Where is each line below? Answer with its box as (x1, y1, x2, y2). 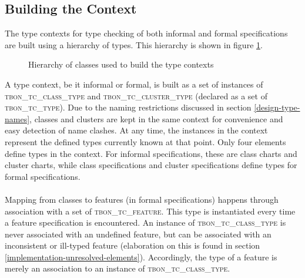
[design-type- (254, 101, 300, 113)
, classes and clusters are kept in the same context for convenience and (29, 112, 283, 125)
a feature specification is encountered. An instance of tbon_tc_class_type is (5, 216, 286, 229)
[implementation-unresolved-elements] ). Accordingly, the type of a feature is (5, 250, 277, 263)
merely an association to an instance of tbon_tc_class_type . (5, 262, 230, 274)
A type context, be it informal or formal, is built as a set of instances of (5, 78, 263, 90)
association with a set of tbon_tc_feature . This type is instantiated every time (5, 205, 296, 217)
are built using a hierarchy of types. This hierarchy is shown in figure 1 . (5, 38, 263, 51)
